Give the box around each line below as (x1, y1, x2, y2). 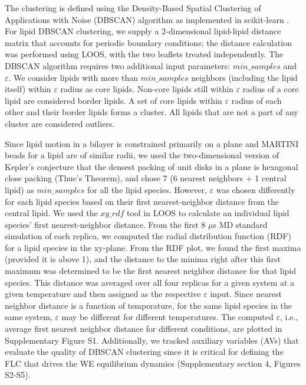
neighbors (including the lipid (191, 71, 298, 83)
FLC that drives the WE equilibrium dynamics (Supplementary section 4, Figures (5, 357, 301, 369)
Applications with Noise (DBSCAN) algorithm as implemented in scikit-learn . (5, 13, 289, 25)
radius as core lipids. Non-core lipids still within (60, 83, 233, 95)
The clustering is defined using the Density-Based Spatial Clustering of (5, 2, 261, 14)
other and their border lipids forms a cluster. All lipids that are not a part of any (5, 106, 298, 118)
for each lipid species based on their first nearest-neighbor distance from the (5, 195, 279, 207)
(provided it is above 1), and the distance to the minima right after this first (5, 253, 281, 265)
